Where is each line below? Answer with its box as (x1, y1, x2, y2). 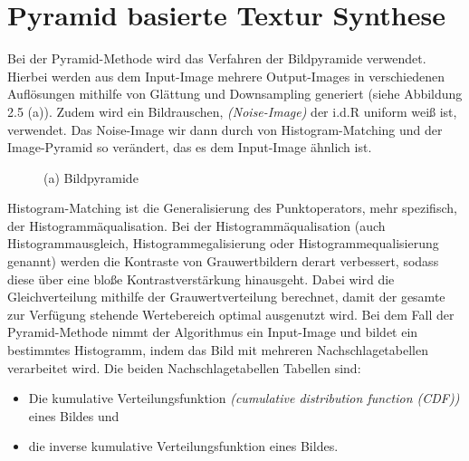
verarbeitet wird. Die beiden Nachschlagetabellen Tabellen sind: (7, 358, 361, 377)
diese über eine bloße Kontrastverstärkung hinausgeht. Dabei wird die (7, 269, 395, 288)
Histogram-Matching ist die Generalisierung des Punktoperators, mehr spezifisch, (7, 198, 457, 217)
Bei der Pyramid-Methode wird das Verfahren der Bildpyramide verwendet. (7, 49, 426, 68)
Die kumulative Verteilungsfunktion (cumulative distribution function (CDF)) (28, 389, 460, 408)
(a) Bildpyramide (43, 168, 139, 187)
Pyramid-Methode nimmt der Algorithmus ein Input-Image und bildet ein (7, 322, 418, 341)
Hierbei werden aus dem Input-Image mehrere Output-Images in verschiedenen (7, 66, 445, 85)
